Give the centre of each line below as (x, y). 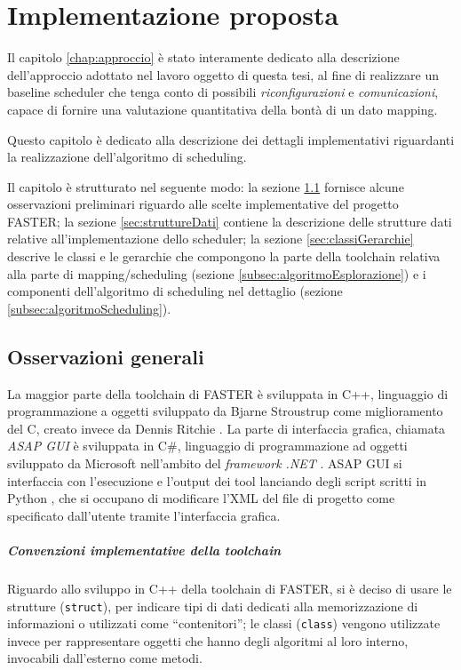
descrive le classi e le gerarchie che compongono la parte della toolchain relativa (224, 256)
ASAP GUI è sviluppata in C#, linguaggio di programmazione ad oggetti (207, 446)
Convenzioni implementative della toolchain (144, 550)
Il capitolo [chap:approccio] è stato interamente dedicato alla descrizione (203, 57)
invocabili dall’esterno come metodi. (105, 658)
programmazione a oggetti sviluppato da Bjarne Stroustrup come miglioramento (225, 411)
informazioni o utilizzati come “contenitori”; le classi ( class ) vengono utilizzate (224, 623)
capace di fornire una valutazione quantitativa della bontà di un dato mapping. (223, 109)
